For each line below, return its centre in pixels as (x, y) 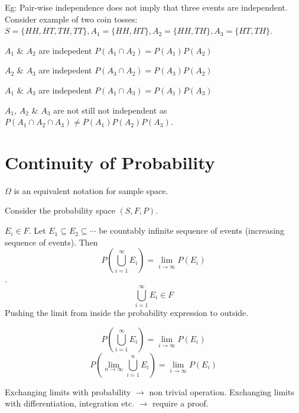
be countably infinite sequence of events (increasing (191, 230)
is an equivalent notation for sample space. (91, 190)
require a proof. (181, 403)
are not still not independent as (110, 110)
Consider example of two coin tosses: (71, 19)
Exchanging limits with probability (68, 391)
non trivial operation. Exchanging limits (222, 391)
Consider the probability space (60, 210)
